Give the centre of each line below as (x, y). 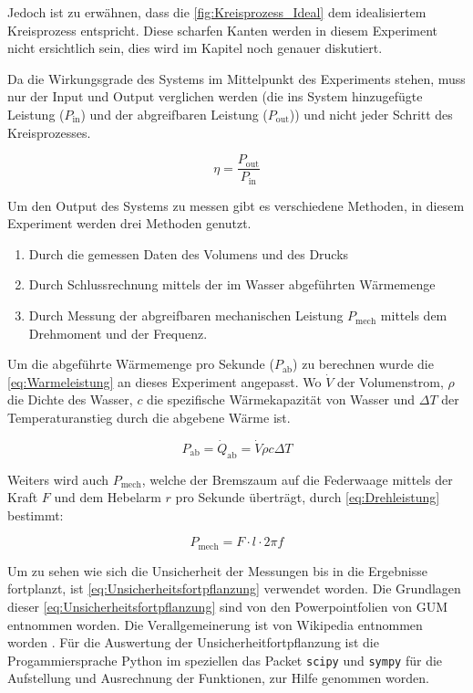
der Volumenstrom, (390, 381)
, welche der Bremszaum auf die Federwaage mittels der (297, 479)
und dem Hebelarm (108, 497)
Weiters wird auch (58, 479)
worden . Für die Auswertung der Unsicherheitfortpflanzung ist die (193, 642)
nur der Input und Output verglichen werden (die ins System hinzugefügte (215, 96)
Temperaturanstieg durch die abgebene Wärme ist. (149, 418)
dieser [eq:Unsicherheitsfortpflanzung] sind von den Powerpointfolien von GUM (228, 607)
